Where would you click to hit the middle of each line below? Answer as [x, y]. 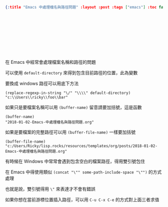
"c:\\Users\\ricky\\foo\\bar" [37, 97]
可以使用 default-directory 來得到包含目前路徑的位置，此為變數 [71, 72]
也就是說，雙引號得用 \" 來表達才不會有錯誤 [50, 189]
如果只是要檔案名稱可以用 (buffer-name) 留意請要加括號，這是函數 [73, 107]
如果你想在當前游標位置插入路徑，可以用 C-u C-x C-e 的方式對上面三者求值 [82, 199]
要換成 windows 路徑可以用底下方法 [42, 83]
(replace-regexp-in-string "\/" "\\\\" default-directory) [68, 93]
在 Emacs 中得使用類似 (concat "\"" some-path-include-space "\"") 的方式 [83, 172]
